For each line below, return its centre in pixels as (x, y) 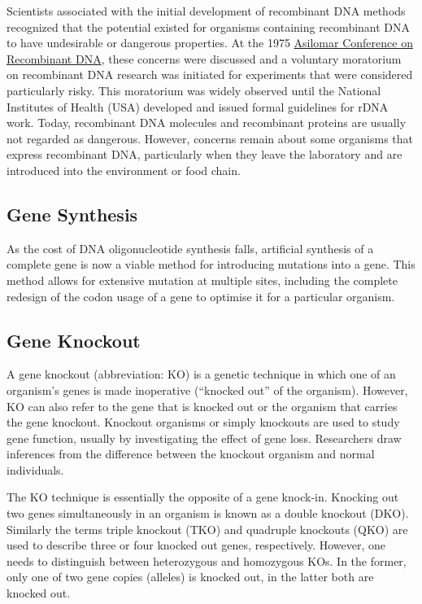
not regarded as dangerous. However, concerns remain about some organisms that (210, 138)
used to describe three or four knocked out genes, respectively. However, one (196, 545)
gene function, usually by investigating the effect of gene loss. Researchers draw (204, 438)
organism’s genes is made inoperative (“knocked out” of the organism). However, (207, 390)
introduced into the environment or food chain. (124, 170)
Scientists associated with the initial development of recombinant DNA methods (206, 11)
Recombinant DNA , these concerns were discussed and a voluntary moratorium (204, 58)
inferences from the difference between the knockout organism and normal (191, 454)
